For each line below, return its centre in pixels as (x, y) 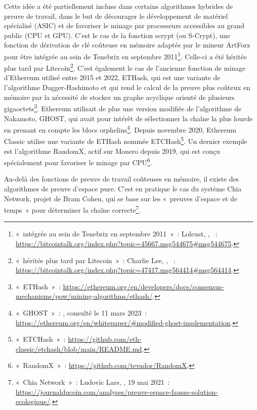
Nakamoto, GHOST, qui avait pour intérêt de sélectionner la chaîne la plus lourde (128, 118)
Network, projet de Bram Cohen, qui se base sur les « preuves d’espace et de (121, 198)
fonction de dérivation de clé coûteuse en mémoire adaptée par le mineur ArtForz (127, 45)
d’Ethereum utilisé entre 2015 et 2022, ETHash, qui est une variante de (112, 77)
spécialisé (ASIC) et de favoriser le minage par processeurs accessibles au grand (124, 25)
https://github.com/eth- (105, 339)
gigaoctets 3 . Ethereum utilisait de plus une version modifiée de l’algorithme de (123, 108)
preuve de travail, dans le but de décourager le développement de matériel (116, 16)
